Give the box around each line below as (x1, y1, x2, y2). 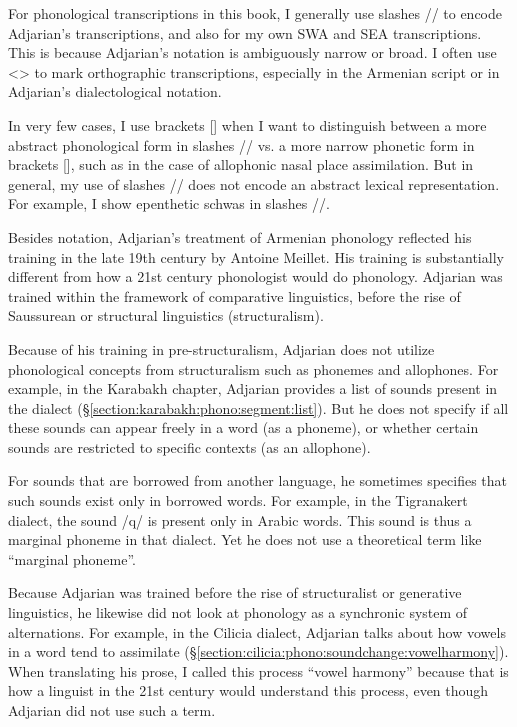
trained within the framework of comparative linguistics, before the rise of (8, 285, 461, 306)
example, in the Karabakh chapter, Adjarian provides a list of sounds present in (8, 378, 498, 399)
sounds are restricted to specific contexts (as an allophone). (8, 436, 371, 457)
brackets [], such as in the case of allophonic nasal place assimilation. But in (8, 154, 474, 175)
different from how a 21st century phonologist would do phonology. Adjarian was (8, 266, 503, 287)
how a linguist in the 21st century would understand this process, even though (8, 680, 489, 701)
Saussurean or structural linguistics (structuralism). (8, 305, 324, 326)
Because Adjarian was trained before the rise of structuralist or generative (8, 582, 462, 603)
